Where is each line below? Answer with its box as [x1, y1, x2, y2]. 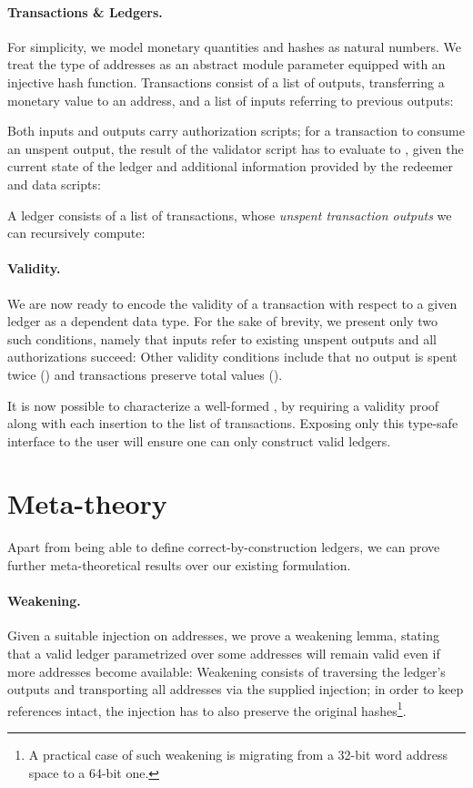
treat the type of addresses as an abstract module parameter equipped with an [7, 55, 446, 74]
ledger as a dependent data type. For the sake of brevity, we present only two [7, 312, 438, 331]
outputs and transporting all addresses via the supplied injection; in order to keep [7, 680, 464, 699]
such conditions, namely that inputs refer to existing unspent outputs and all [7, 329, 437, 348]
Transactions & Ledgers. [7, 2, 163, 21]
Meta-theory [7, 485, 167, 522]
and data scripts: [7, 174, 101, 193]
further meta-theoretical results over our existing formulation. [7, 556, 351, 574]
